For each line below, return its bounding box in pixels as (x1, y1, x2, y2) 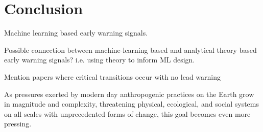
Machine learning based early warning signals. (4, 27, 148, 38)
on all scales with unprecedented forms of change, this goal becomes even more (4, 108, 251, 119)
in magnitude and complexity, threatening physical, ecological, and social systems (4, 98, 259, 109)
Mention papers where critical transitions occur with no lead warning (4, 71, 221, 82)
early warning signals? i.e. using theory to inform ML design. (4, 54, 195, 65)
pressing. (4, 118, 32, 129)
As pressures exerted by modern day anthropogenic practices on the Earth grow (4, 88, 254, 99)
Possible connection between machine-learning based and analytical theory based (4, 44, 257, 55)
